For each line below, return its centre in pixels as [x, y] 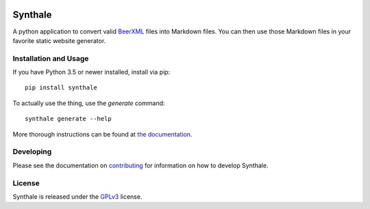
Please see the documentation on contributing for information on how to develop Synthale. [140, 165]
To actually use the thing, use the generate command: [89, 103]
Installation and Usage [51, 58]
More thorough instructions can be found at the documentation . [102, 134]
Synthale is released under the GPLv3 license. [77, 196]
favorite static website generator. [59, 40]
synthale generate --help [69, 119]
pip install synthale [61, 88]
